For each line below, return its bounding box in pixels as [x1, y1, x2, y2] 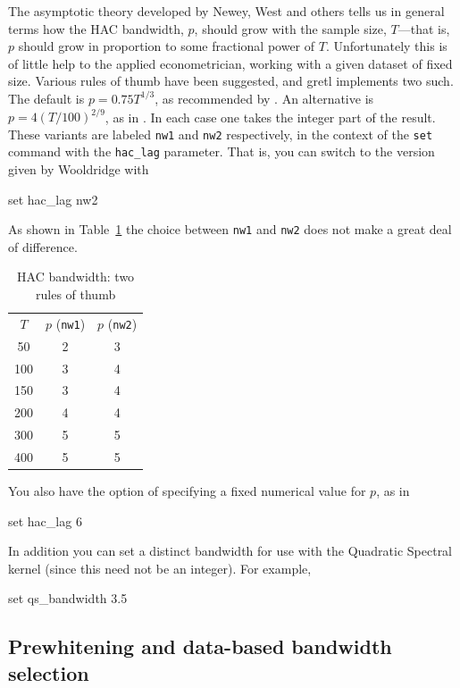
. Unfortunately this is [325, 37, 447, 55]
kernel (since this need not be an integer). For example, [8, 558, 312, 577]
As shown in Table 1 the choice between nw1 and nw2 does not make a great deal [8, 220, 452, 239]
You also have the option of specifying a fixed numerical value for [8, 482, 366, 500]
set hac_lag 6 [8, 511, 82, 530]
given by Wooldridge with [8, 159, 149, 178]
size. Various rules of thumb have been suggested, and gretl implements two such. [8, 71, 454, 90]
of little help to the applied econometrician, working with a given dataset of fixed [8, 54, 453, 72]
